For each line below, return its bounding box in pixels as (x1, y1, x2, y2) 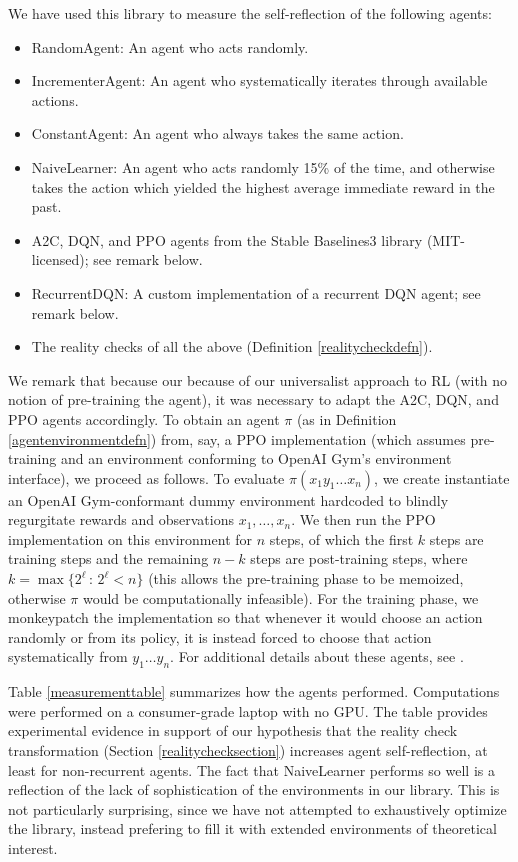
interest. (8, 837, 58, 858)
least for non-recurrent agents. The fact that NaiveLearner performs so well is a (8, 759, 495, 780)
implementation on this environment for (8, 528, 253, 549)
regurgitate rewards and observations (8, 509, 234, 530)
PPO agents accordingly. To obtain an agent (8, 408, 280, 429)
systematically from (8, 646, 128, 667)
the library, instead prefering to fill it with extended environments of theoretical (8, 818, 497, 839)
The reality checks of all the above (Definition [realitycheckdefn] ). (31, 336, 433, 357)
